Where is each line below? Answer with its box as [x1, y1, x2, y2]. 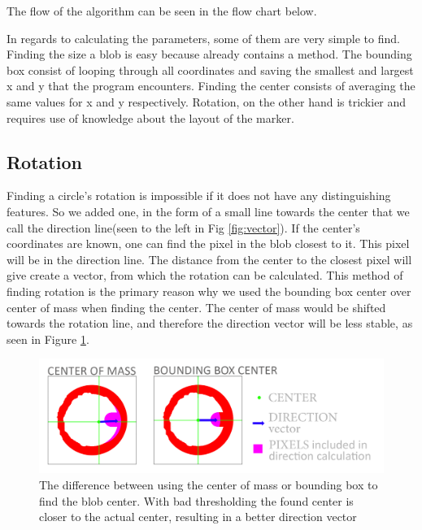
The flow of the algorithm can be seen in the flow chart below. [7, 2, 317, 19]
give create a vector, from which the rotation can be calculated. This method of [7, 267, 403, 284]
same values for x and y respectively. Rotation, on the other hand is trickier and [7, 93, 407, 110]
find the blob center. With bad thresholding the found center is [39, 492, 354, 509]
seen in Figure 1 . [7, 330, 89, 347]
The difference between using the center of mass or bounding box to [39, 476, 378, 493]
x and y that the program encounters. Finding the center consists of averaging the [7, 77, 415, 94]
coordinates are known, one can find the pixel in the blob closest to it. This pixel [7, 235, 410, 252]
